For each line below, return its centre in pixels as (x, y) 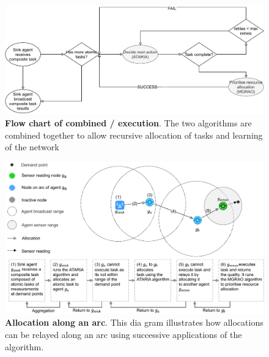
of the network (32, 147)
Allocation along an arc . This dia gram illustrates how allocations (134, 322)
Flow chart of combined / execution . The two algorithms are (128, 123)
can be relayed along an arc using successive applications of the (123, 335)
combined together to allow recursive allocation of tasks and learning (134, 135)
